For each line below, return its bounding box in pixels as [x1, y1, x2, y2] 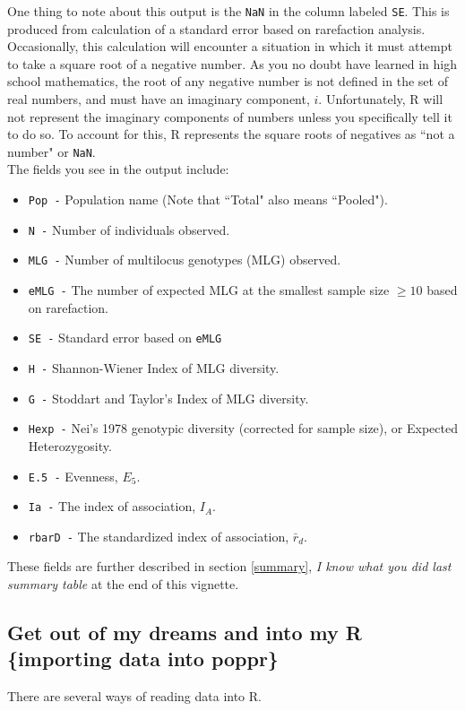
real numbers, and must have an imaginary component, [7, 90, 310, 108]
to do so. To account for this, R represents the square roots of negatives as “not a [7, 125, 455, 143]
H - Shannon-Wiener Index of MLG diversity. [28, 358, 280, 377]
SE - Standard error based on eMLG [28, 328, 222, 347]
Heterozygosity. [28, 436, 112, 455]
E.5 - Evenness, [28, 466, 118, 485]
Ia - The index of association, [28, 497, 196, 516]
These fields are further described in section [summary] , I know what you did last [7, 557, 452, 576]
